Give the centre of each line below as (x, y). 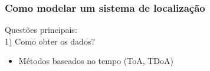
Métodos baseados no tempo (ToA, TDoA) (96, 61)
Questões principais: (41, 30)
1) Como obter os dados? (50, 41)
